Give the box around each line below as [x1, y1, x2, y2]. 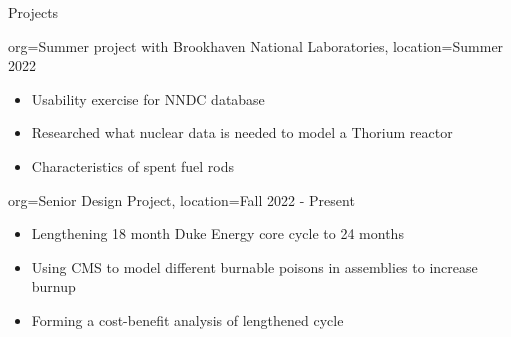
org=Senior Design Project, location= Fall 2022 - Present [8, 189, 355, 210]
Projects [8, 2, 59, 22]
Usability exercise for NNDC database [31, 88, 265, 109]
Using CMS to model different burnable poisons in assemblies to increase [31, 256, 478, 277]
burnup [31, 276, 76, 297]
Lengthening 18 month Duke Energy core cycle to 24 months [31, 223, 404, 244]
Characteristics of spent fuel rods [31, 155, 235, 176]
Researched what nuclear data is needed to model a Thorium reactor [31, 122, 453, 143]
